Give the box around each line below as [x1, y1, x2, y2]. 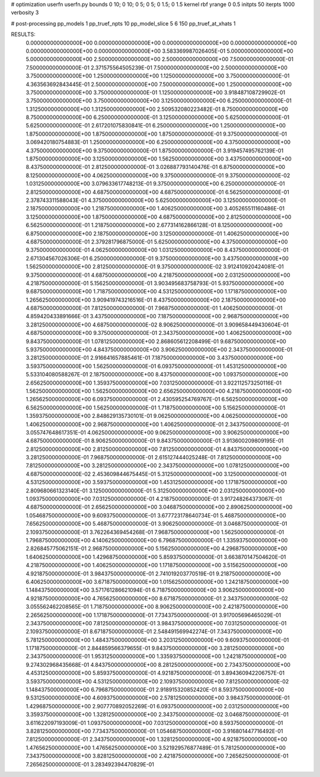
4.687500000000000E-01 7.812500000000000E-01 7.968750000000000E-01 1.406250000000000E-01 [25, 305, 283, 312]
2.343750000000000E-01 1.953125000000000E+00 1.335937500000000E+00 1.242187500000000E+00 [25, 653, 287, 660]
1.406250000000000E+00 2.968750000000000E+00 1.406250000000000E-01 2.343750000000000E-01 [25, 421, 290, 428]
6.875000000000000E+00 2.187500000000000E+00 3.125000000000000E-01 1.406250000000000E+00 [25, 230, 289, 237]
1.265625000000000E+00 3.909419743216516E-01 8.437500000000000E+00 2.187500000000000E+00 [25, 296, 286, 303]
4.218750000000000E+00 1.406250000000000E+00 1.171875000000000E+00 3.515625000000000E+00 [25, 562, 288, 569]
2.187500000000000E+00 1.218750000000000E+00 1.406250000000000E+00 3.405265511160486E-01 [25, 205, 285, 212]
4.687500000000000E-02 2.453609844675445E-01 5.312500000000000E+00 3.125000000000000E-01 [25, 470, 287, 477]
